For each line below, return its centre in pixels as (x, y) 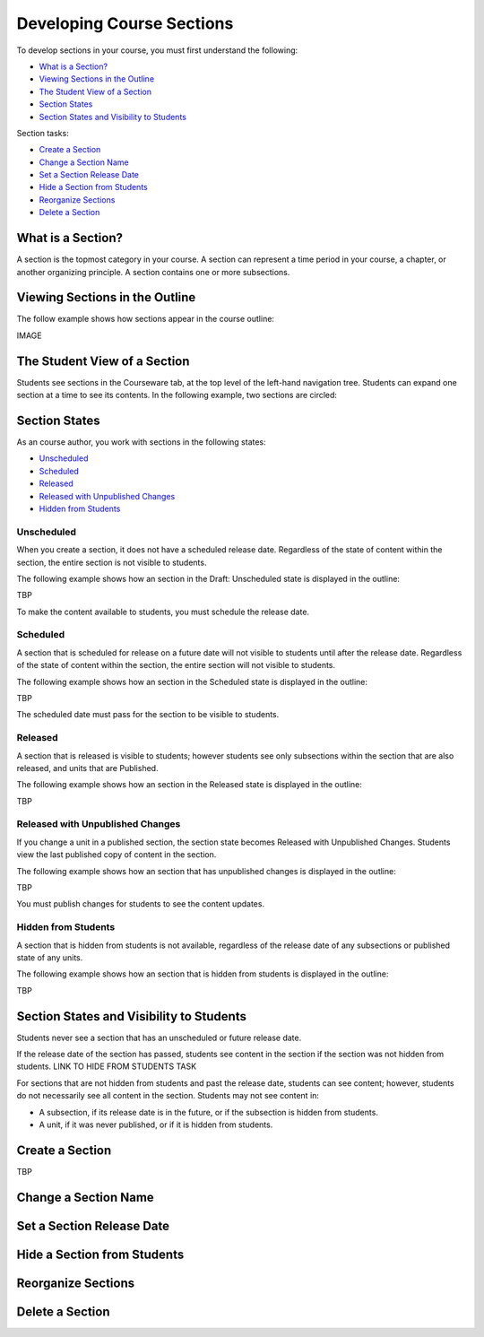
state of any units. (50, 957)
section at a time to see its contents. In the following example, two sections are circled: (177, 395)
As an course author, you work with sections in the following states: (141, 442)
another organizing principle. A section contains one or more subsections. (153, 272)
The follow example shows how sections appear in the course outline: (146, 319)
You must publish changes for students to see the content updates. (140, 904)
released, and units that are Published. (87, 768)
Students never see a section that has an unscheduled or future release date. (159, 1037)
